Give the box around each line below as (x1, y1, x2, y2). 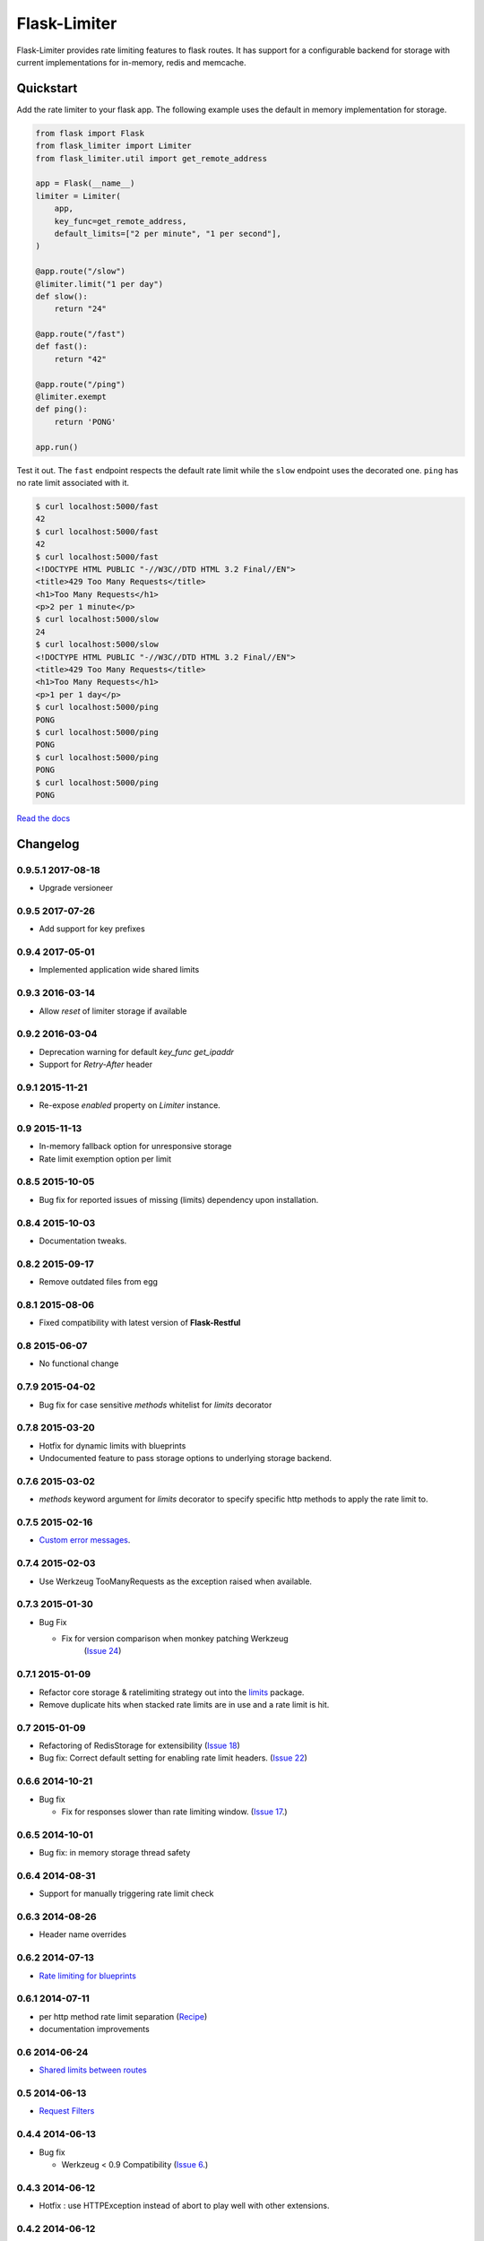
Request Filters (39, 2106, 95, 2116)
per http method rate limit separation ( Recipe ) (39, 2011, 208, 2021)
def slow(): (35, 291, 89, 301)
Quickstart (16, 81, 78, 96)
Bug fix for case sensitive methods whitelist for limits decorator (39, 1399, 272, 1410)
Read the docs (16, 812, 71, 824)
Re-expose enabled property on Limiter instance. (39, 1100, 221, 1111)
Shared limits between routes (39, 2064, 148, 2075)
